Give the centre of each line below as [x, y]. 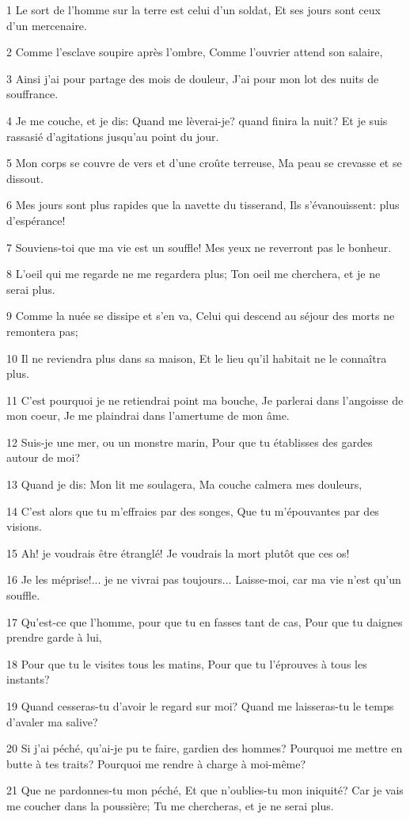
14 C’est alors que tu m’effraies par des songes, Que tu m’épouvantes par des [193, 510]
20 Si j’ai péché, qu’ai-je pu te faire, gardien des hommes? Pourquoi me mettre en [205, 748]
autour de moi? [43, 457]
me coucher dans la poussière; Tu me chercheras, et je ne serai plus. [170, 805]
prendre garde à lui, [54, 637]
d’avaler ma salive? [52, 721]
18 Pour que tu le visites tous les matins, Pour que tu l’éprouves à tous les [187, 663]
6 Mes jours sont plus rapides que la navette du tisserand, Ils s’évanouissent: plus [203, 205]
